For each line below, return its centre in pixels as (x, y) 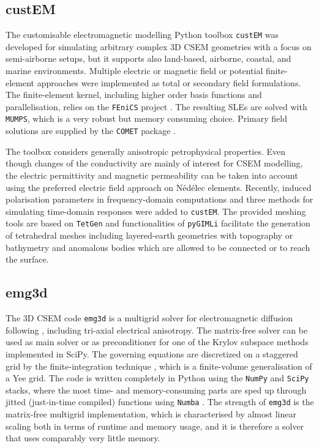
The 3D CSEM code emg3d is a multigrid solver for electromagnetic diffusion (149, 318)
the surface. (27, 259)
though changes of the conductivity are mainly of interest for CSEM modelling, (154, 163)
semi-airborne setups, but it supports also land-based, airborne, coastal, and (148, 58)
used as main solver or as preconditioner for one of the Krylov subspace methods (157, 342)
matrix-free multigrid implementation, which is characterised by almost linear (151, 414)
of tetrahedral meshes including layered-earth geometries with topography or (149, 235)
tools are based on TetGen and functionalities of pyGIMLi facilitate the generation (158, 223)
